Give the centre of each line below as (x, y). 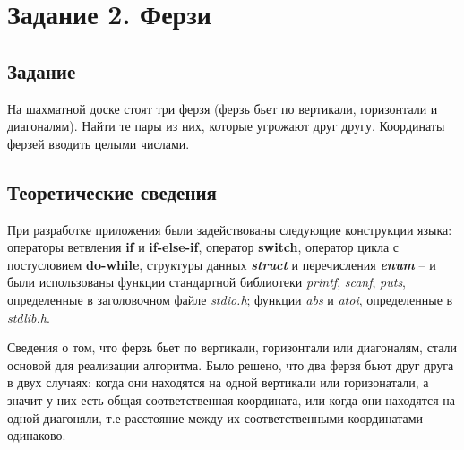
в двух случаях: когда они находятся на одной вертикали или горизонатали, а (218, 382)
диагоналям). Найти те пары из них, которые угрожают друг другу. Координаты (226, 126)
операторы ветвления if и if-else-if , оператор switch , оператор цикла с (203, 247)
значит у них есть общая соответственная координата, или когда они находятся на (231, 399)
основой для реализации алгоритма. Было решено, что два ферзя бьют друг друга (231, 364)
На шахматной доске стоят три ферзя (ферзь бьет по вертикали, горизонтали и (223, 108)
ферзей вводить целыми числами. (99, 143)
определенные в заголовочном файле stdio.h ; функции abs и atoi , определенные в (230, 299)
